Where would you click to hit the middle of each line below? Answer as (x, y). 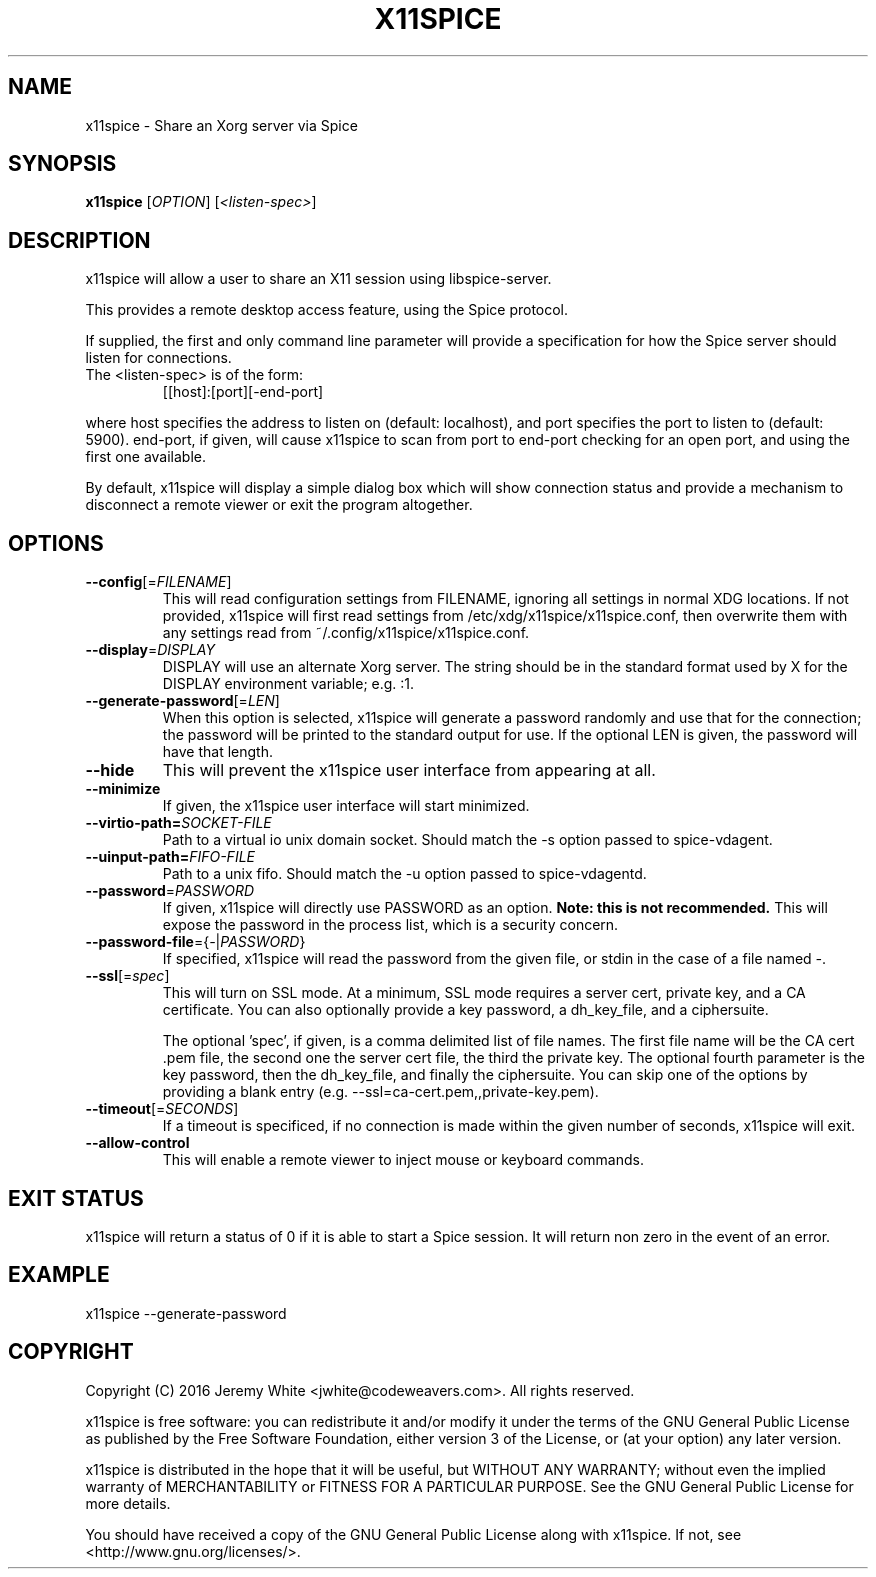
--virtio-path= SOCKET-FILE (178, 823)
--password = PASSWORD (170, 891)
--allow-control (137, 1143)
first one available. (146, 457)
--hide (110, 770)
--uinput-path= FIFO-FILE (170, 857)
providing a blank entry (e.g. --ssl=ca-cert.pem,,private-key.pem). (380, 1092)
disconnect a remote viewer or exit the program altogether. (279, 505)
